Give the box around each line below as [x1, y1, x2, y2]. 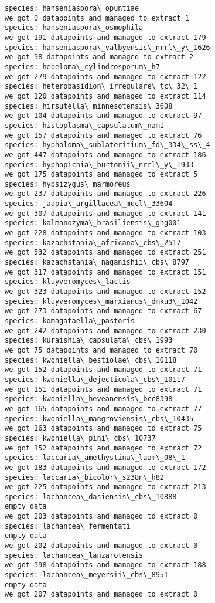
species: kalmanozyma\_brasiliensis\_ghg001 [5, 219, 181, 228]
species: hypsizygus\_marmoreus [5, 179, 131, 188]
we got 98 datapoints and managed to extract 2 [5, 53, 194, 62]
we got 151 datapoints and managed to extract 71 [5, 385, 202, 394]
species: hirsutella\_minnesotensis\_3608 [5, 101, 173, 110]
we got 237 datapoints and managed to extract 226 [5, 189, 206, 198]
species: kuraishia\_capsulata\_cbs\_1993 [5, 336, 173, 345]
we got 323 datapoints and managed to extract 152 [5, 287, 206, 296]
